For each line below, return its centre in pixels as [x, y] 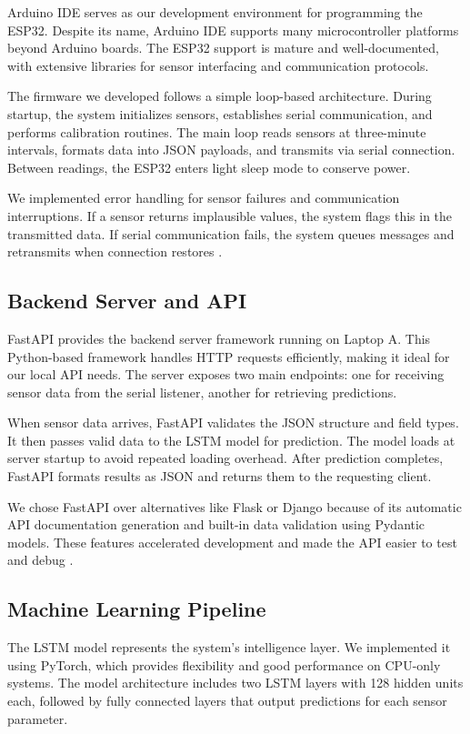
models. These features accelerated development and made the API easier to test [232, 542]
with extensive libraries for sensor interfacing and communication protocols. [218, 65]
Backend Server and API [127, 301]
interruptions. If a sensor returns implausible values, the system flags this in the [230, 215]
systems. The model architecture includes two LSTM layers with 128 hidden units [235, 683]
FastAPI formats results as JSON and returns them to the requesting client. [220, 476]
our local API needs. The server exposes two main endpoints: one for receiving [226, 374]
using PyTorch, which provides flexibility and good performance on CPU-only [224, 664]
